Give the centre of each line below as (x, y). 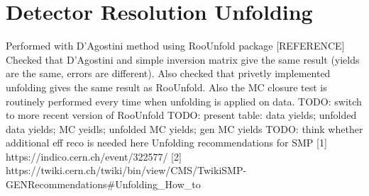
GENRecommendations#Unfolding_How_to (103, 184)
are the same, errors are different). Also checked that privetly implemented (168, 73)
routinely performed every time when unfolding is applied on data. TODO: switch (184, 101)
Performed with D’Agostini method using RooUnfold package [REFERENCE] (175, 46)
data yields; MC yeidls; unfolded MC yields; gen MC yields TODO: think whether (184, 128)
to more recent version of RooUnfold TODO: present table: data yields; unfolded (181, 115)
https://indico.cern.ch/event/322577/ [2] (94, 156)
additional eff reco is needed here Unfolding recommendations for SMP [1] (166, 143)
